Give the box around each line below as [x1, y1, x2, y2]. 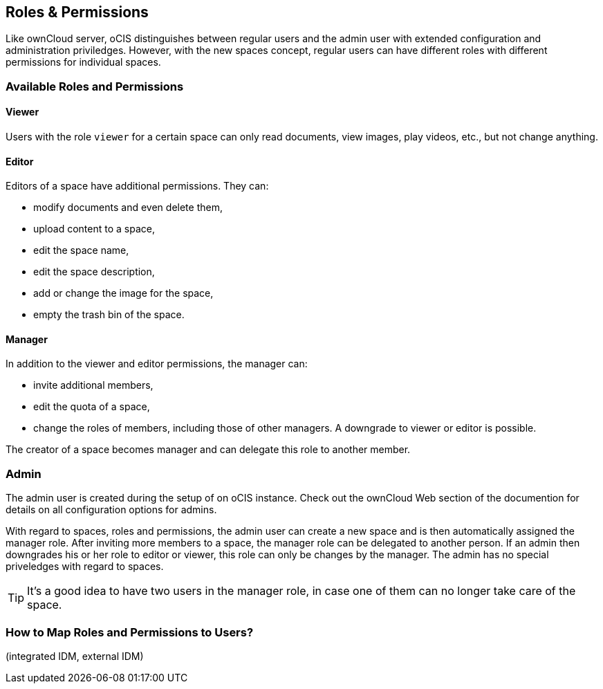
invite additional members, [33, 379, 154, 392]
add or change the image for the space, [33, 287, 214, 300]
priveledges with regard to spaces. [6, 560, 164, 573]
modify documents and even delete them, [33, 201, 223, 214]
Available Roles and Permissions [6, 79, 184, 93]
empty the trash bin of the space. [33, 309, 185, 321]
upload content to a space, [33, 223, 155, 235]
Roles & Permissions [6, 3, 149, 21]
